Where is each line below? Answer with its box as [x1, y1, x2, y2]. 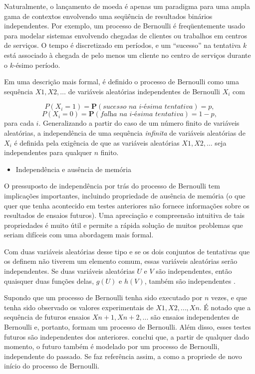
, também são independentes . [144, 275, 236, 286]
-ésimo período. [13, 59, 60, 70]
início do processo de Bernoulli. [4, 361, 99, 371]
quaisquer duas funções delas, [4, 275, 94, 286]
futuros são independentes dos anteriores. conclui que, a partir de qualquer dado [4, 331, 250, 342]
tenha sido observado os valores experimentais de [4, 302, 154, 312]
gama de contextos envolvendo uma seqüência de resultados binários [4, 10, 213, 21]
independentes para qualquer [4, 147, 92, 158]
